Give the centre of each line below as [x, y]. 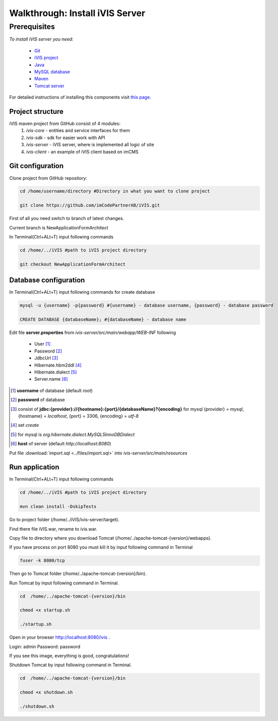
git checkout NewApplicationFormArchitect [73, 264]
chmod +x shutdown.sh [46, 692]
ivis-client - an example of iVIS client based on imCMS [82, 152]
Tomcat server [49, 86]
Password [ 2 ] [48, 351]
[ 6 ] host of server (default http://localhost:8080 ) [61, 444]
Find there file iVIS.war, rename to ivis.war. [53, 529]
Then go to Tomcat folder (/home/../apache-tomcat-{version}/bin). [78, 574]
